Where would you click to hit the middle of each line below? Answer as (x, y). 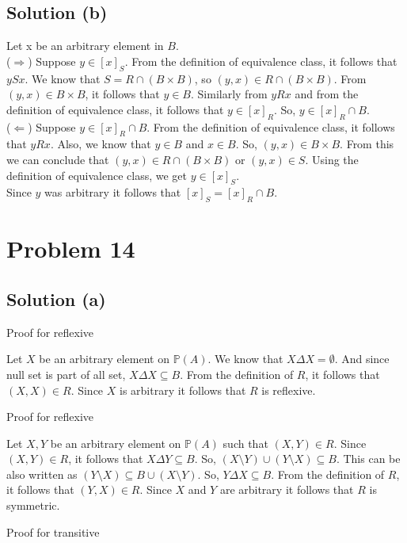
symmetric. (33, 505)
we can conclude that (58, 159)
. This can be (368, 459)
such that (245, 443)
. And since (362, 359)
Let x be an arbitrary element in (85, 46)
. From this (367, 144)
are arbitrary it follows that (287, 489)
